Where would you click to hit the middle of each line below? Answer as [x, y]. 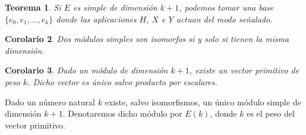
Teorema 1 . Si [33, 7]
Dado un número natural [50, 102]
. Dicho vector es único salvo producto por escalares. [122, 81]
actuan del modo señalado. [224, 19]
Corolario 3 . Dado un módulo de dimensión [86, 70]
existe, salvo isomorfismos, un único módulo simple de [203, 102]
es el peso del [271, 113]
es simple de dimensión [115, 7]
